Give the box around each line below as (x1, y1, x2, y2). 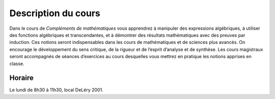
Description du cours (9, 8, 100, 19)
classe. (9, 61, 25, 67)
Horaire (9, 74, 34, 82)
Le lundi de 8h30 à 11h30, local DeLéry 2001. (9, 87, 104, 93)
